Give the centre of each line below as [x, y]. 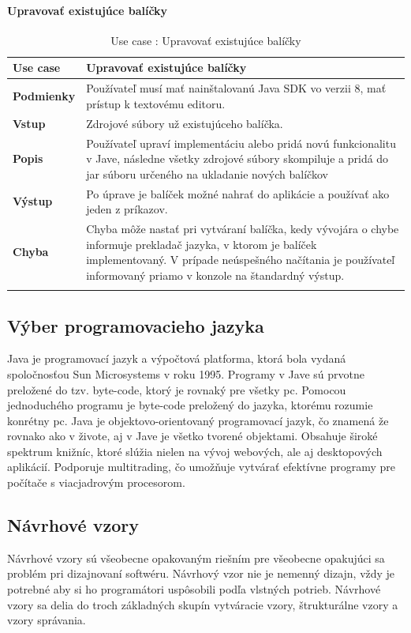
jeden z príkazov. [127, 209]
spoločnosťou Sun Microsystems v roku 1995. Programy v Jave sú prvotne [186, 373]
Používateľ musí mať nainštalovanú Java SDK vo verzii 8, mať [236, 88]
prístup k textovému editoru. [156, 103]
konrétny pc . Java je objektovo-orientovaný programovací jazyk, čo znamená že [198, 420]
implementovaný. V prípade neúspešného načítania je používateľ [241, 260]
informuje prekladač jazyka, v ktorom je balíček [202, 244]
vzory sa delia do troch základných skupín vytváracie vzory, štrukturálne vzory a [203, 604]
